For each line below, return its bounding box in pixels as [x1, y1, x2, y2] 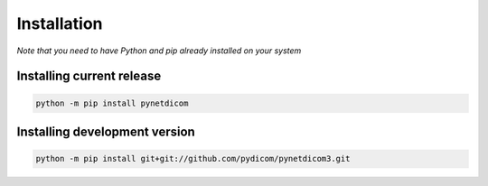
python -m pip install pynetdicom [35, 98, 189, 108]
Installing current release [16, 69, 162, 84]
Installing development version [16, 124, 196, 139]
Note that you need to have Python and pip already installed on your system [16, 45, 302, 56]
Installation [16, 14, 103, 33]
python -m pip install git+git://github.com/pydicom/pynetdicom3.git [35, 153, 351, 164]
